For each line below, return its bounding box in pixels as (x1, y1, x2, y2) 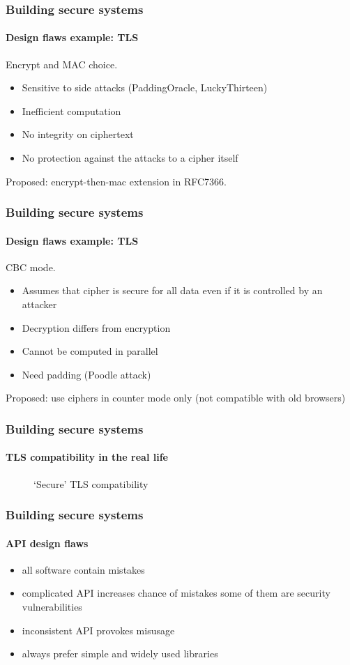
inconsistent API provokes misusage (22, 622, 175, 637)
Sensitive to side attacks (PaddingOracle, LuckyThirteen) (22, 80, 268, 95)
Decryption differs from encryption (22, 320, 171, 335)
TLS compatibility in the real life (6, 450, 168, 464)
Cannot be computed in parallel (22, 344, 158, 358)
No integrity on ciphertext (22, 127, 134, 142)
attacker (22, 297, 57, 312)
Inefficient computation (22, 103, 121, 118)
